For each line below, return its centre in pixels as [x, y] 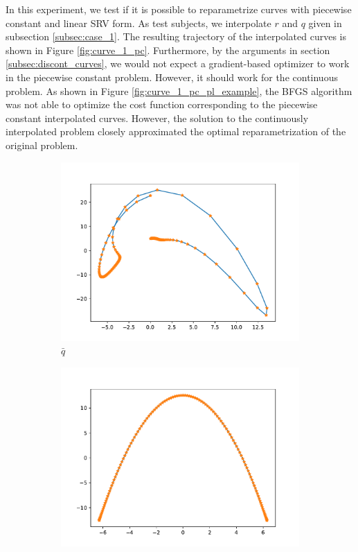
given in [325, 23]
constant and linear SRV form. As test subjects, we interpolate [138, 23]
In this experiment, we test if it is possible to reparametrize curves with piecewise [179, 9]
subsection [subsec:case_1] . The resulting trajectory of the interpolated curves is [176, 36]
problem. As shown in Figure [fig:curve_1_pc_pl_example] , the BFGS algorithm [179, 90]
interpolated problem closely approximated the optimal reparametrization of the [176, 131]
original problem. [42, 145]
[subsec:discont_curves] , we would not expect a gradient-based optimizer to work [178, 63]
